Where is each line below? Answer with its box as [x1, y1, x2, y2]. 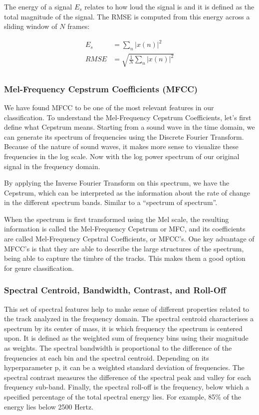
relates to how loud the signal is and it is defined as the [84, 1, 255, 11]
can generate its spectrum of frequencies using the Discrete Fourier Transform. [4, 131, 244, 142]
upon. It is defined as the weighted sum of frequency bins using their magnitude [4, 333, 249, 343]
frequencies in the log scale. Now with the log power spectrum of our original [4, 151, 240, 161]
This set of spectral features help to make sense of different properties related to [4, 303, 250, 314]
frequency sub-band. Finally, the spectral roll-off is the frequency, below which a [4, 382, 250, 392]
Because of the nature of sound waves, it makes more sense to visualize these [4, 141, 239, 152]
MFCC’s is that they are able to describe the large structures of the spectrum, [4, 243, 244, 253]
